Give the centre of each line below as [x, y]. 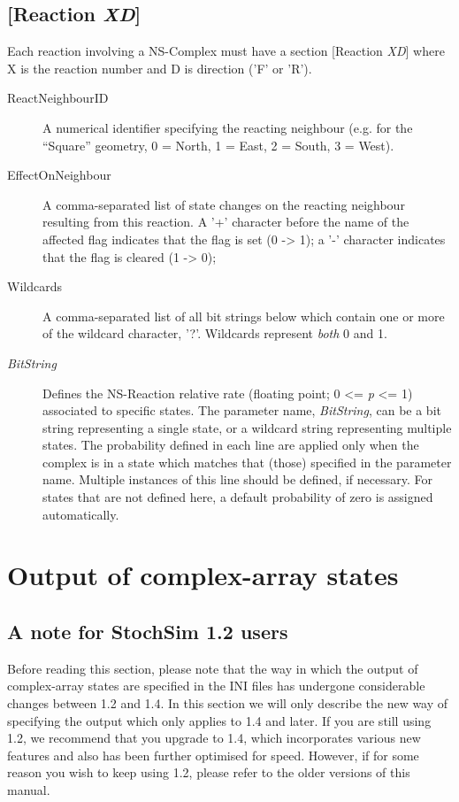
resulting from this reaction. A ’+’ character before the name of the [226, 222]
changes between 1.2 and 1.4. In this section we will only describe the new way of [228, 703]
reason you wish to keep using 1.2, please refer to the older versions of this [209, 772]
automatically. [81, 514]
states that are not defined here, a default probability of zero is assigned [238, 497]
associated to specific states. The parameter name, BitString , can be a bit [242, 410]
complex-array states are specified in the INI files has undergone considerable [216, 686]
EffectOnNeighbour [59, 175]
